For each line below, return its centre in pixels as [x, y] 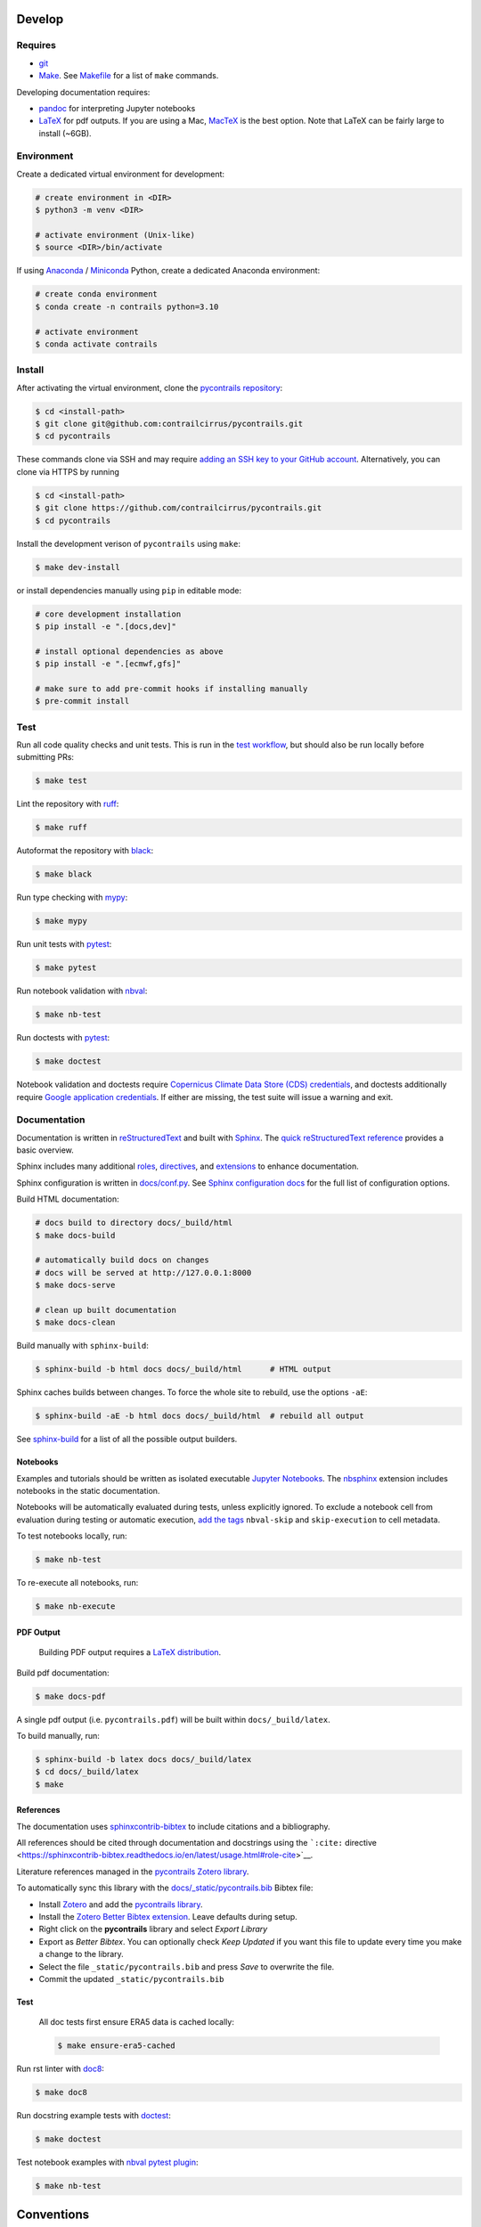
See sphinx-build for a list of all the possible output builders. [127, 1440]
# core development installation [108, 614]
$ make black [64, 874]
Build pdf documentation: [63, 1672]
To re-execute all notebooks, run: [77, 1583]
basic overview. [45, 1150]
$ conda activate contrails [96, 344]
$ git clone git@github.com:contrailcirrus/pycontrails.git [169, 424]
